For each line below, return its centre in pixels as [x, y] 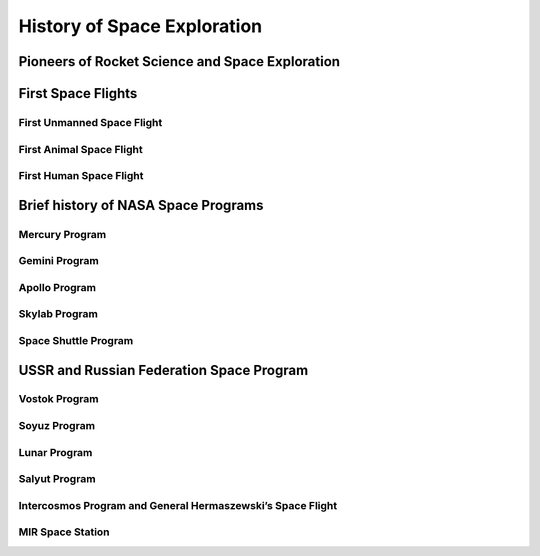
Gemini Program [58, 261]
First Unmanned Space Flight [90, 122]
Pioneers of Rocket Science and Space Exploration [179, 61]
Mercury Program [62, 234]
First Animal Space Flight [81, 149]
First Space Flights [78, 93]
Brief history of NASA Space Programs [141, 205]
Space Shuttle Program [76, 340]
